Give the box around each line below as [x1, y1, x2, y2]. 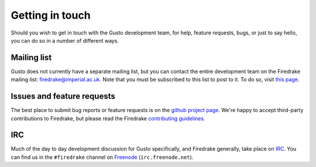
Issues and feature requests [11, 91, 115, 102]
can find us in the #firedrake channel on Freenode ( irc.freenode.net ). [11, 154, 194, 161]
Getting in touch [11, 9, 91, 22]
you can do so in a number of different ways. [11, 37, 119, 44]
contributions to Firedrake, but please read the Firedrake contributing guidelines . [11, 114, 205, 122]
